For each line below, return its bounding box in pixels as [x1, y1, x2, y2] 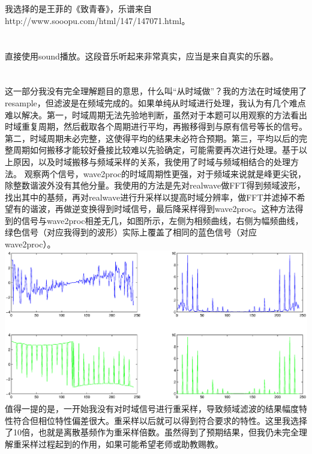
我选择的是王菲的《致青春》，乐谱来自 [5, 2, 152, 15]
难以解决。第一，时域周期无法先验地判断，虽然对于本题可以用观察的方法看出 [5, 108, 307, 121]
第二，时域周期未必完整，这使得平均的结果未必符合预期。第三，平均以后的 [5, 132, 299, 144]
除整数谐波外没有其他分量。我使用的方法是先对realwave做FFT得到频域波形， [5, 179, 305, 192]
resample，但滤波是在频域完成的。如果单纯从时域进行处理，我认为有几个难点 [5, 96, 306, 109]
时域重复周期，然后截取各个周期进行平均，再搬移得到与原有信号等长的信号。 [5, 120, 307, 133]
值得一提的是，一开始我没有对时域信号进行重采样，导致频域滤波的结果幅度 [5, 402, 299, 415]
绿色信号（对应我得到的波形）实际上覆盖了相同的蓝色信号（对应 [5, 226, 257, 238]
